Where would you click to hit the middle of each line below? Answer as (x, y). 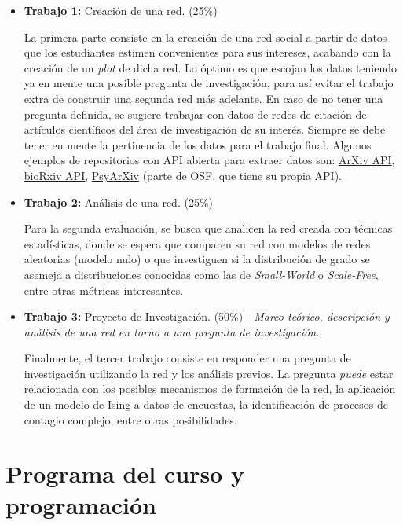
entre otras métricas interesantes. (104, 290)
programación (81, 504)
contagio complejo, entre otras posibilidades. (130, 419)
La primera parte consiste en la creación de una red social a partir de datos (205, 37)
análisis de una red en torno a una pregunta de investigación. (172, 331)
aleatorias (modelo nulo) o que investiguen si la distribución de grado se (197, 259)
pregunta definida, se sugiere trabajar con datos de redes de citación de (195, 114)
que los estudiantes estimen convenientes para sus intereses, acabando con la (207, 52)
